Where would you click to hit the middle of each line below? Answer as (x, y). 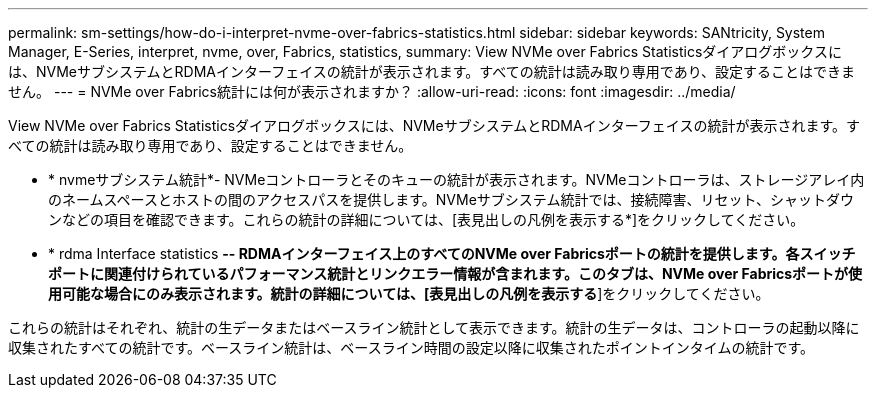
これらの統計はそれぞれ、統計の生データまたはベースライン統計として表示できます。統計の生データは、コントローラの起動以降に (434, 327)
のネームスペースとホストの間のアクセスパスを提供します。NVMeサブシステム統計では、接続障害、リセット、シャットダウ (451, 199)
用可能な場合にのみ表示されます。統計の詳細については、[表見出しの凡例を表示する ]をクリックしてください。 (409, 293)
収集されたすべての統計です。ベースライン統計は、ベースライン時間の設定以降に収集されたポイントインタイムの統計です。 (411, 347)
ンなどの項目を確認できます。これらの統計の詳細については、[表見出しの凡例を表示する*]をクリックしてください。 (426, 219)
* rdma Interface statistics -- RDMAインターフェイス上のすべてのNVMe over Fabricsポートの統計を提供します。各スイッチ (452, 253)
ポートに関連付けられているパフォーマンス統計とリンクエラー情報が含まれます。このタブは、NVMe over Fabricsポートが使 (455, 273)
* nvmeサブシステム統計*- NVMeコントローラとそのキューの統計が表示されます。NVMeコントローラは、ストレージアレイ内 (456, 179)
